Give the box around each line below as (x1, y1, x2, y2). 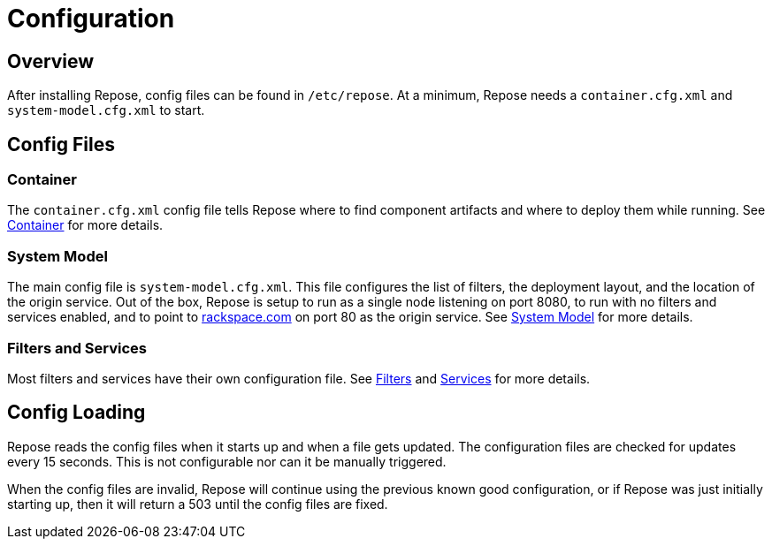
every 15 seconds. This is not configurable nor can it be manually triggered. (7, 453, 447, 469)
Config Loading (7, 401, 146, 424)
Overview (7, 49, 95, 72)
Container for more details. (7, 217, 164, 233)
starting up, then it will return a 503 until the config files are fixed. (7, 496, 388, 512)
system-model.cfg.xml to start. (7, 102, 205, 118)
